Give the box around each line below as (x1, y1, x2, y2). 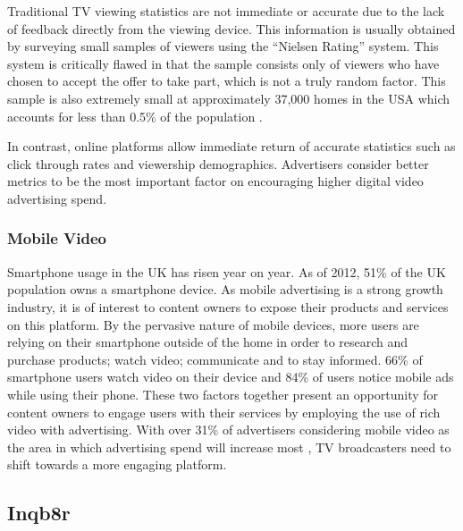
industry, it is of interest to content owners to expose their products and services (7, 297, 449, 316)
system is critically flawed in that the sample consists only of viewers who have (7, 54, 440, 72)
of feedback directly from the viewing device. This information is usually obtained (7, 19, 456, 38)
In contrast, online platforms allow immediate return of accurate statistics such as (7, 137, 456, 156)
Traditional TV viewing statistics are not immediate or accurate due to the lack (7, 2, 445, 20)
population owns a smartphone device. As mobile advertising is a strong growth (7, 280, 443, 299)
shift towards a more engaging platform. (7, 455, 227, 474)
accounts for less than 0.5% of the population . (7, 106, 263, 125)
